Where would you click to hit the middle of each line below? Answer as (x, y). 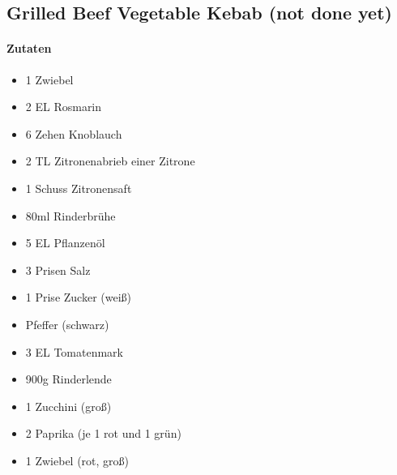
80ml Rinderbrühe (70, 215)
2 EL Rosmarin (64, 107)
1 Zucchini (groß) (68, 406)
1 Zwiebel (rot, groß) (77, 460)
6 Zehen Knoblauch (74, 133)
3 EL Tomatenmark (75, 351)
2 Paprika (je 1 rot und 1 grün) (103, 433)
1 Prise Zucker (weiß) (79, 297)
